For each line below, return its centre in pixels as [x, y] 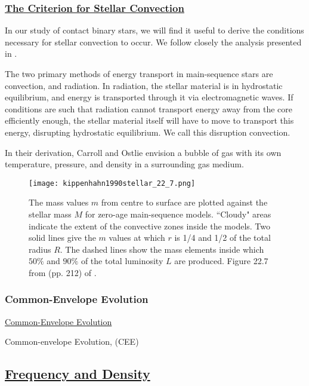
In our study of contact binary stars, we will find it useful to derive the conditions [154, 30]
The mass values [59, 202]
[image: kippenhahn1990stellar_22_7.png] [112, 183]
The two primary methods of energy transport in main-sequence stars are [139, 73]
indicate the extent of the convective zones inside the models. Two [150, 226]
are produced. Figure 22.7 [221, 261]
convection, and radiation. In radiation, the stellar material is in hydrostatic [144, 85]
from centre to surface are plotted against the [184, 202]
